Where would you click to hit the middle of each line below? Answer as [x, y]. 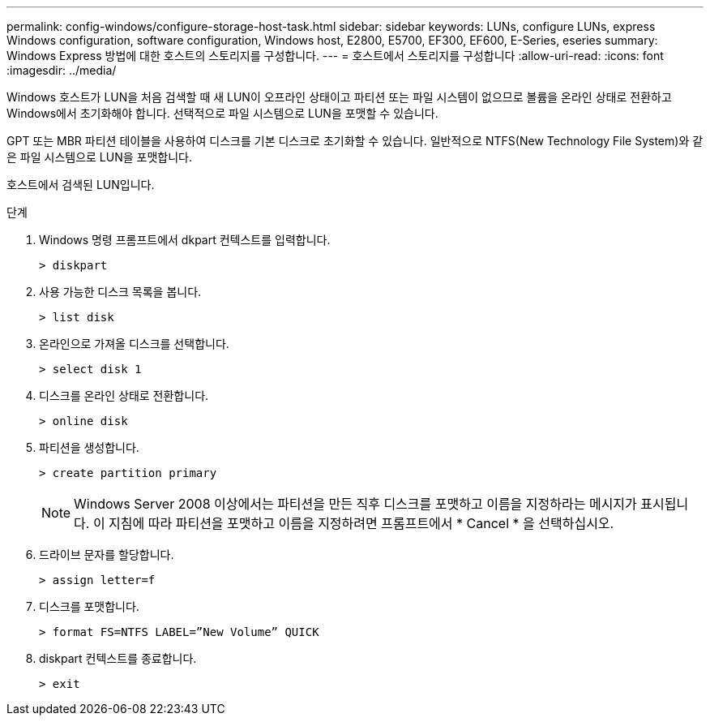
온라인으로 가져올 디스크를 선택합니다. [134, 344]
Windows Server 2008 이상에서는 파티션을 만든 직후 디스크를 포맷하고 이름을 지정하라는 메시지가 [355, 504]
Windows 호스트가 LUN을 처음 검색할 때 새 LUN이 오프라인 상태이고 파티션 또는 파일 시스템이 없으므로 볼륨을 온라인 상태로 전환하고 [339, 97]
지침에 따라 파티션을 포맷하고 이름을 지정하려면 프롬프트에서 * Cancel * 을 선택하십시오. [361, 523]
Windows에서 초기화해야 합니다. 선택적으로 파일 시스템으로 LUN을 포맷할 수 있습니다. [222, 113]
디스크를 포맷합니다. [89, 606]
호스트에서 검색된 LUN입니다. [81, 185]
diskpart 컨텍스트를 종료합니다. [118, 658]
